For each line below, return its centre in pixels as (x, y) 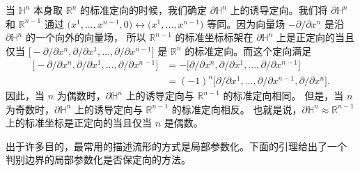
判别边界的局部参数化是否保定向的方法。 (98, 160)
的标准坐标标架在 (214, 37)
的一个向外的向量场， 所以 (86, 37)
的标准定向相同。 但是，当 (283, 96)
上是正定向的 (306, 37)
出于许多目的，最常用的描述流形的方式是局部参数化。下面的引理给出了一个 (176, 146)
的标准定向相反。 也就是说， (237, 109)
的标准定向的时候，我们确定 (144, 10)
